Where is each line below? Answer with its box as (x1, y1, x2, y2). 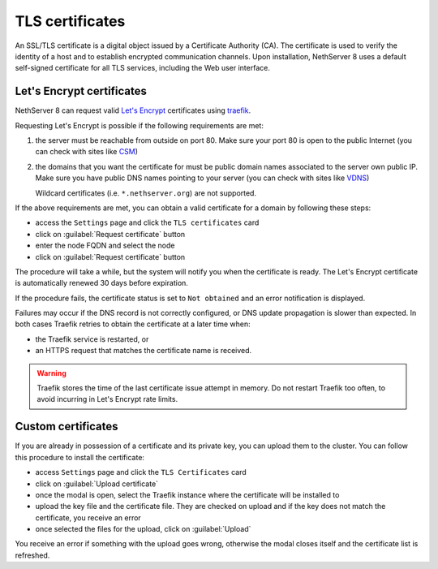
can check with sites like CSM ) (35, 147, 138, 157)
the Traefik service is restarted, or (35, 334, 149, 344)
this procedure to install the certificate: (15, 452, 145, 462)
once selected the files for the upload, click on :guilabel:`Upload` (35, 524, 251, 534)
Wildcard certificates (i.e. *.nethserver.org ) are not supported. (35, 188, 257, 198)
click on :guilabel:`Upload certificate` (35, 479, 158, 489)
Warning (36, 368, 67, 377)
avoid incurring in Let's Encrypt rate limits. (36, 394, 178, 404)
